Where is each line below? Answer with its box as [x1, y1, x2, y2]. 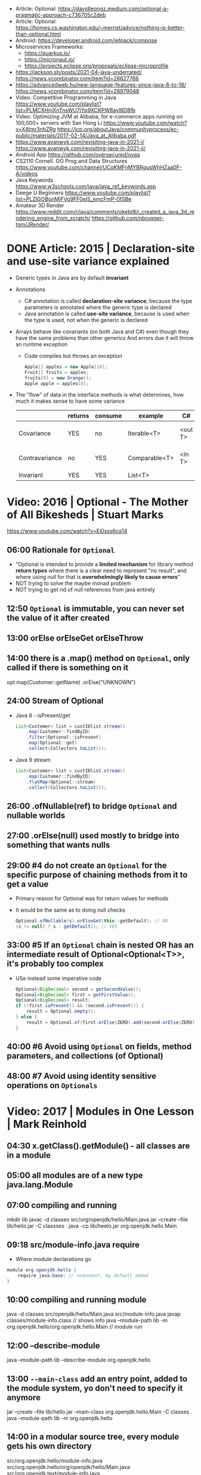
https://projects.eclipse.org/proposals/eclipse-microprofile [24, 62, 169, 69]
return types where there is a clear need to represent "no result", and [15, 567, 187, 574]
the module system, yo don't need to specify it [7, 1383, 183, 1393]
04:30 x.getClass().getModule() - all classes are [7, 1140, 190, 1151]
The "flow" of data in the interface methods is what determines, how [15, 391, 184, 398]
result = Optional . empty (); [26, 1008, 96, 1014]
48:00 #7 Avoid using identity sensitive [7, 1071, 157, 1081]
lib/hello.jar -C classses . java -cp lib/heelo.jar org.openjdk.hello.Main [7, 1222, 177, 1229]
